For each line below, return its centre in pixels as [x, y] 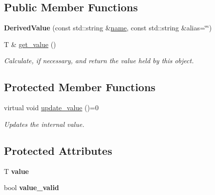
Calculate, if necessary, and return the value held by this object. [99, 61]
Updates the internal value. [44, 124]
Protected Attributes [58, 150]
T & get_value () [30, 44]
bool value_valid [32, 187]
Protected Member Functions [80, 87]
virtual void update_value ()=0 [51, 108]
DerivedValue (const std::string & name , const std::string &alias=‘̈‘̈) [108, 28]
